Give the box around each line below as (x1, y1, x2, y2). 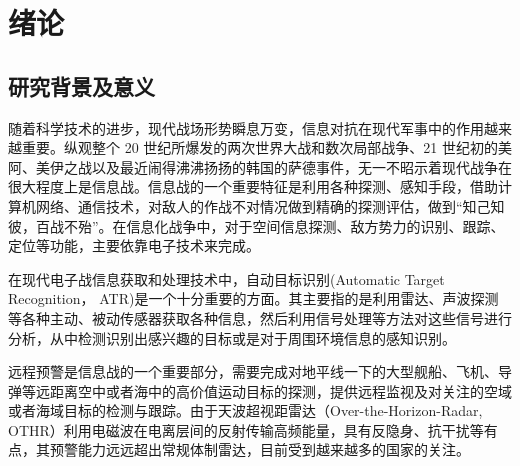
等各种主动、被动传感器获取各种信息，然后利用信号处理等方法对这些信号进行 (8, 307, 512, 328)
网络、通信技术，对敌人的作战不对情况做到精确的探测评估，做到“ (35, 195, 463, 216)
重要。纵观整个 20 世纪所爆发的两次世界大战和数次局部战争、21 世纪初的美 (21, 137, 512, 158)
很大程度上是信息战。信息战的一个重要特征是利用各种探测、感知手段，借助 (8, 176, 498, 197)
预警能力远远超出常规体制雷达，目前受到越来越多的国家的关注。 (49, 439, 470, 460)
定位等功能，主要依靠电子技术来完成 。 (8, 235, 260, 256)
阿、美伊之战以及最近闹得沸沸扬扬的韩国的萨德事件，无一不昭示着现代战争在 (8, 156, 512, 177)
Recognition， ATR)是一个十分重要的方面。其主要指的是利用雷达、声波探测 (8, 288, 499, 309)
